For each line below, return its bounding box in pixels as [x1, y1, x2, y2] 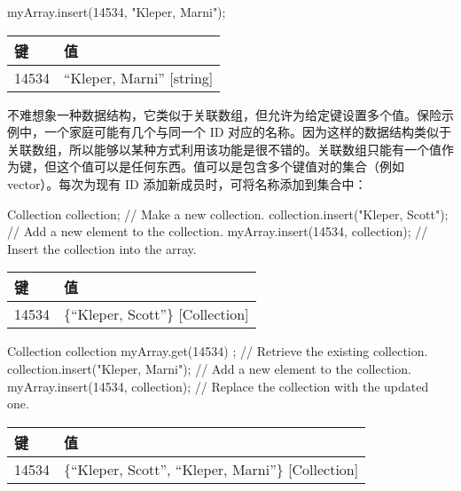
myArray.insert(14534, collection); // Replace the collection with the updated [7, 376, 429, 395]
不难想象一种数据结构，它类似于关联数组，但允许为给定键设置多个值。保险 [7, 105, 441, 123]
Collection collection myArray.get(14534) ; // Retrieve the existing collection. [7, 342, 428, 360]
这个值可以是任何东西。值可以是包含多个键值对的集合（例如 [56, 157, 404, 176]
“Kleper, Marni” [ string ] [64, 67, 214, 88]
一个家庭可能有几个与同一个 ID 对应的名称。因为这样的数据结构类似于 [43, 123, 452, 141]
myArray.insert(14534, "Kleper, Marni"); [7, 3, 226, 20]
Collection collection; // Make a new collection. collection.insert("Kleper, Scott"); [7, 204, 449, 223]
